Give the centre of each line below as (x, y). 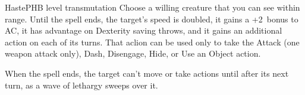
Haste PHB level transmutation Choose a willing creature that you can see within (152, 7)
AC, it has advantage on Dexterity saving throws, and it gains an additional (144, 30)
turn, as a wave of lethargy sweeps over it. (81, 85)
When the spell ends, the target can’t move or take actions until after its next (147, 73)
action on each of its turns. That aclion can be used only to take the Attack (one (152, 42)
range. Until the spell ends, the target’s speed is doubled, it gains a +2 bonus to (152, 19)
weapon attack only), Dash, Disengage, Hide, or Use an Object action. (133, 53)
